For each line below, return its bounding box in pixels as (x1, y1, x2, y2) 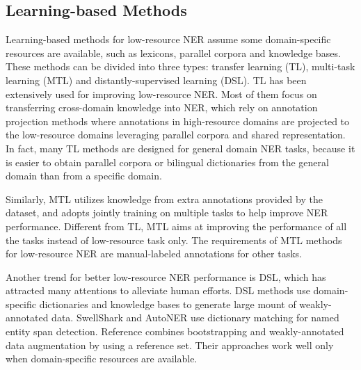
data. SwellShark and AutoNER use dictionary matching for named (51, 310, 339, 325)
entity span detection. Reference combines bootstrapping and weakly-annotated (6, 324, 344, 339)
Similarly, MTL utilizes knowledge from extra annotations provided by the (6, 191, 323, 206)
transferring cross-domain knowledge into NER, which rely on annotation (6, 100, 318, 115)
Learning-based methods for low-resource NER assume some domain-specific (6, 32, 331, 47)
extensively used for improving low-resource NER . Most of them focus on (6, 86, 317, 101)
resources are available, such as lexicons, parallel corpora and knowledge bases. (6, 45, 341, 60)
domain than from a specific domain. (6, 168, 162, 183)
